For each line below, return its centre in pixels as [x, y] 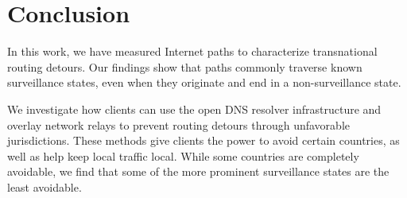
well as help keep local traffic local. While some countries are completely [183, 155]
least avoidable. [45, 186]
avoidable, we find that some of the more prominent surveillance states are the [198, 171]
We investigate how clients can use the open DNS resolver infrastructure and [194, 109]
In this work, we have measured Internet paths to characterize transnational [192, 51]
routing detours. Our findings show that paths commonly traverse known [185, 66]
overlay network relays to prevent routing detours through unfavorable [179, 124]
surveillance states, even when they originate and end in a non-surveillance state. [204, 82]
